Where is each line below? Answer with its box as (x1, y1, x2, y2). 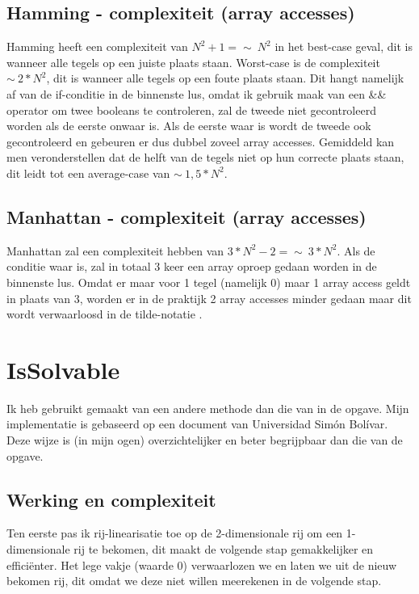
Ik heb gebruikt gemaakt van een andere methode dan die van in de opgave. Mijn (6, 399, 409, 416)
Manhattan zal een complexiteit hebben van (6, 242, 224, 259)
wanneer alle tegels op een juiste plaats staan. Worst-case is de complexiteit (6, 53, 380, 70)
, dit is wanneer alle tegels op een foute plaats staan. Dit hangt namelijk (46, 70, 404, 86)
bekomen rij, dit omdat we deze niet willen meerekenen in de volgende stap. (6, 572, 382, 589)
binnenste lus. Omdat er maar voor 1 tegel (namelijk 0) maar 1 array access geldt (6, 273, 411, 290)
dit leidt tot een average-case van (6, 164, 170, 181)
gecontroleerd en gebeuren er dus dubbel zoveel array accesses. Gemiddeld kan (6, 133, 395, 150)
